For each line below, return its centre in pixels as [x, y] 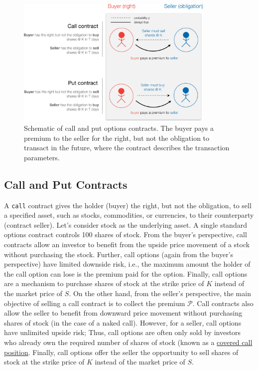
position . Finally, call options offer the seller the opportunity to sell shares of [121, 352]
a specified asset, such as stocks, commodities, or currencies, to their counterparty [129, 215]
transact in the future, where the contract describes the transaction [127, 148]
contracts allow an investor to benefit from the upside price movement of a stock [127, 244]
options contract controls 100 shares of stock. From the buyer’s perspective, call [126, 234]
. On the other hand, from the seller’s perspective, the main [160, 293]
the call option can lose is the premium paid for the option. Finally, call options [126, 273]
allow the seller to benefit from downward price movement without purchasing [123, 313]
